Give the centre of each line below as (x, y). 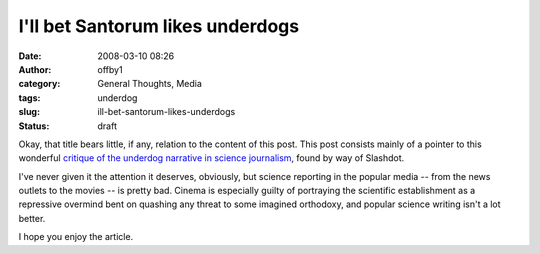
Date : (30, 56)
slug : (29, 112)
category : (39, 84)
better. (32, 218)
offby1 (110, 69)
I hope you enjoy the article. (76, 237)
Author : (35, 69)
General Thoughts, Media (149, 84)
